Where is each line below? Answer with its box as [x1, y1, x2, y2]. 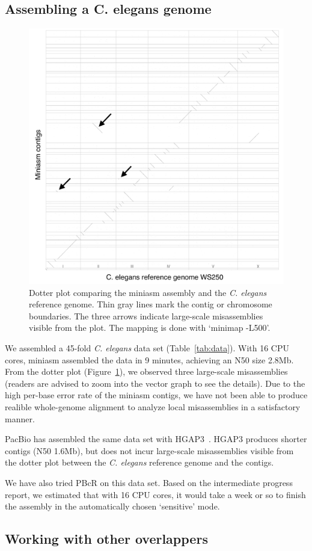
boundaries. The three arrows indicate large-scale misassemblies [29, 309, 263, 322]
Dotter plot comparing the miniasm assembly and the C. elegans [29, 286, 267, 298]
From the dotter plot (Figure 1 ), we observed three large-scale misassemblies [5, 365, 288, 378]
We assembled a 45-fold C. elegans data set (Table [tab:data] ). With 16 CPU [5, 342, 290, 354]
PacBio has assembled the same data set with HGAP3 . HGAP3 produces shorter [5, 432, 307, 445]
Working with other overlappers [5, 529, 208, 548]
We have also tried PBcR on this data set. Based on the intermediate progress [5, 476, 293, 488]
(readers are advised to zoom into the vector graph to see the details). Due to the [5, 377, 305, 389]
